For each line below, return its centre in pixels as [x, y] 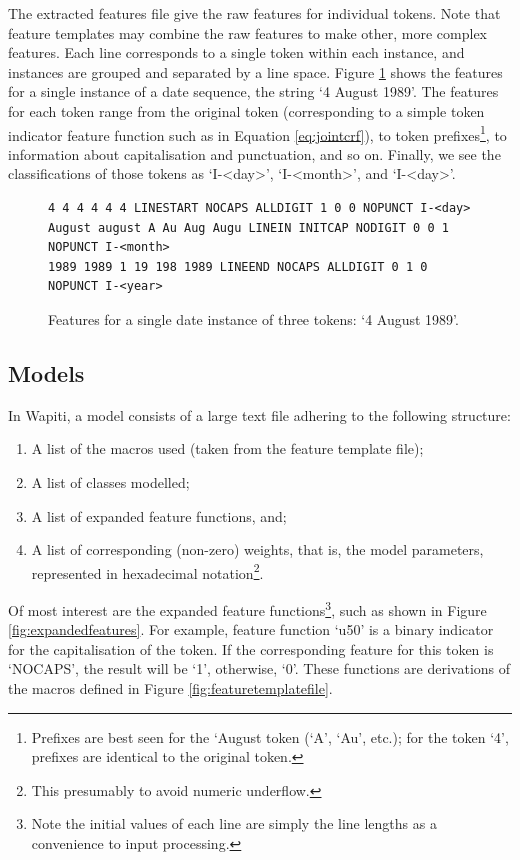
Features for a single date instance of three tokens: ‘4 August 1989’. [253, 318]
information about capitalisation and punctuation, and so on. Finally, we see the [254, 153]
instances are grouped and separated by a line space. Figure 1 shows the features [255, 71]
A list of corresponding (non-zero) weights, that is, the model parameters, [257, 549]
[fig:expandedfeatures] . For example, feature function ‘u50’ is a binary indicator [251, 629]
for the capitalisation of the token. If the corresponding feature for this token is [251, 648]
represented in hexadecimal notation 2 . [147, 571]
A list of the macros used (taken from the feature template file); [227, 448]
